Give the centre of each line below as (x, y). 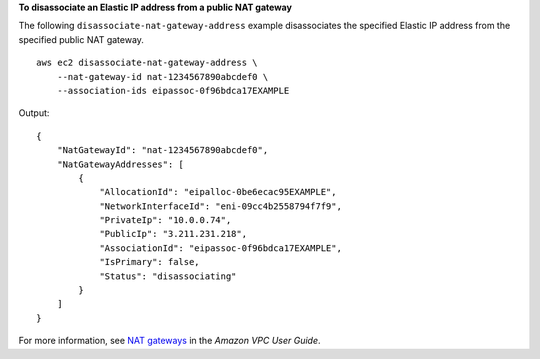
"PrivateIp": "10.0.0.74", (165, 220)
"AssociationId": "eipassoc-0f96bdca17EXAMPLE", (220, 248)
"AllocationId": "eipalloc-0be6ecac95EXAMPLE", (218, 192)
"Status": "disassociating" (168, 276)
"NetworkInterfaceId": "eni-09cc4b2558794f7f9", (220, 206)
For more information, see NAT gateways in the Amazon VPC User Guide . (169, 341)
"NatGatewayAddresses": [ (120, 164)
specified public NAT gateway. (81, 39)
